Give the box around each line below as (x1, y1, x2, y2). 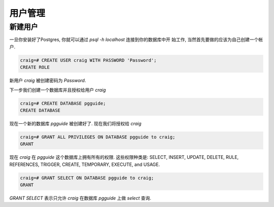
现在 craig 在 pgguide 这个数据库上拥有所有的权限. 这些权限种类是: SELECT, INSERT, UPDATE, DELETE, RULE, (9, 154, 239, 160)
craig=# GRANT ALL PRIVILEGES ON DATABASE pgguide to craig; (20, 134, 176, 140)
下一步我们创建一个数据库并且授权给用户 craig (9, 87, 106, 93)
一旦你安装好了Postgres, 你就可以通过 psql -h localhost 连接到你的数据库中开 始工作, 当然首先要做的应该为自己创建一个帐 (9, 37, 263, 43)
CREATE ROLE (20, 64, 50, 71)
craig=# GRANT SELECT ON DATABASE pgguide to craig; (20, 175, 154, 181)
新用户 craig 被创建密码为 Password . (9, 78, 86, 84)
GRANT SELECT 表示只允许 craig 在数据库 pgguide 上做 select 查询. (9, 195, 152, 201)
